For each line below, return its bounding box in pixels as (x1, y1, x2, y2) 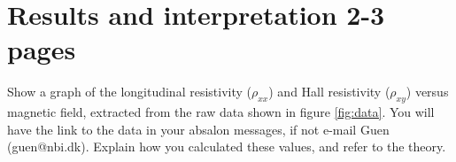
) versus (406, 82, 449, 101)
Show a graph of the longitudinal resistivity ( (7, 82, 251, 101)
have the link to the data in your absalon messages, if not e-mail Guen (7, 120, 390, 138)
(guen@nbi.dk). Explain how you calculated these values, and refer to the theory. (7, 137, 446, 156)
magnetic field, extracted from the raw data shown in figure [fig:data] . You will (7, 103, 435, 121)
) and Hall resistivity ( (268, 82, 390, 101)
